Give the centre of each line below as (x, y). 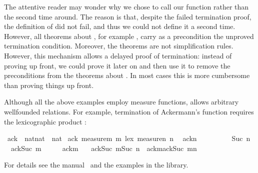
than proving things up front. (49, 85)
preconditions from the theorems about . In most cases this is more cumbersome (127, 75)
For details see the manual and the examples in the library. (96, 165)
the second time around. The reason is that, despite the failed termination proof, (128, 16)
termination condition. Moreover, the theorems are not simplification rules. (119, 46)
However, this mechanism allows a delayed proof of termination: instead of (118, 55)
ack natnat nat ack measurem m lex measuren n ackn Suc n (129, 138)
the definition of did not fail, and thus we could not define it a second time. (120, 26)
